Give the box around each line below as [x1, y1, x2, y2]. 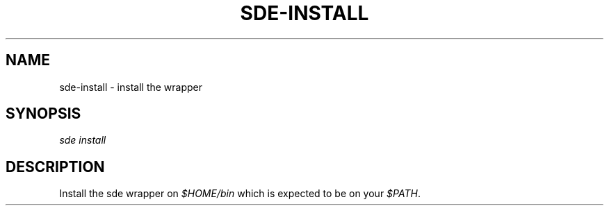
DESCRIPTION [6, 158, 105, 176]
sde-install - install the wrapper [59, 81, 203, 93]
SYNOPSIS [6, 105, 81, 123]
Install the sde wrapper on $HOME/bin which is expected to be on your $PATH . [59, 187, 421, 200]
